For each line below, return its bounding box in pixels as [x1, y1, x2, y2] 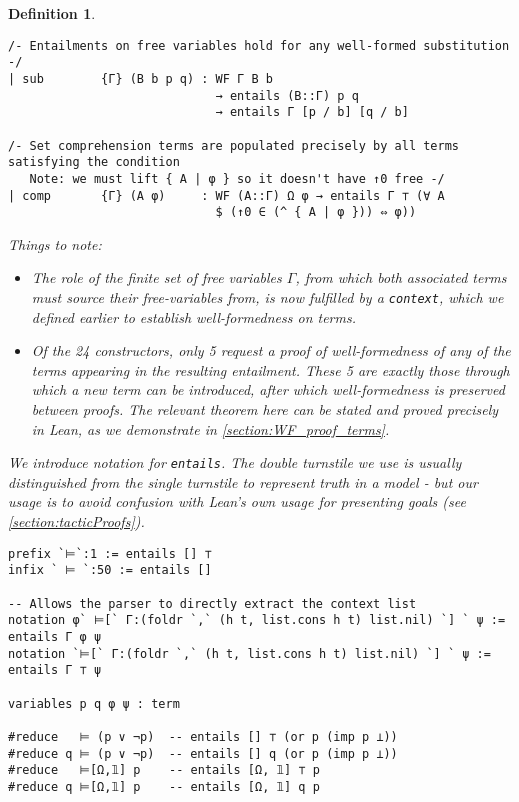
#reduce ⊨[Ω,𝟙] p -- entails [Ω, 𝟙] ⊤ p [8, 763, 320, 778]
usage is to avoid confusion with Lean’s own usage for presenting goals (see [8, 491, 466, 512]
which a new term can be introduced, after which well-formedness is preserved [31, 379, 505, 400]
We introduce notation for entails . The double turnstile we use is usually [8, 452, 462, 473]
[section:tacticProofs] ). [8, 511, 145, 532]
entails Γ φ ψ [8, 629, 102, 644]
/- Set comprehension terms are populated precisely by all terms [8, 138, 460, 153]
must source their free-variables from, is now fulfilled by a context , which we [31, 287, 504, 307]
